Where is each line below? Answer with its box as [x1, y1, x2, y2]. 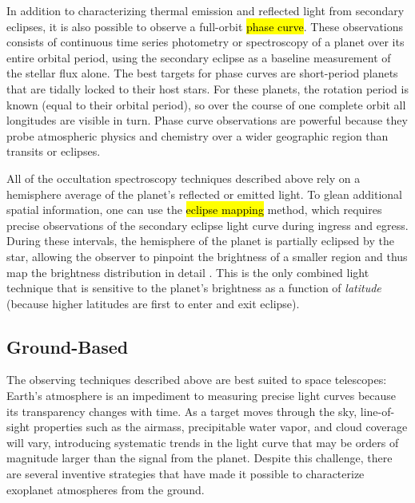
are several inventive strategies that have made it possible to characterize [6, 465, 365, 482]
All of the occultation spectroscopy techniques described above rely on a [6, 169, 361, 186]
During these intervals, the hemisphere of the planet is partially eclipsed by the [6, 232, 394, 249]
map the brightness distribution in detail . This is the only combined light [6, 263, 369, 280]
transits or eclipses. [6, 143, 101, 160]
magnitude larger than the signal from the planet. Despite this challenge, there [6, 450, 393, 466]
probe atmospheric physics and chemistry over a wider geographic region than [6, 127, 389, 144]
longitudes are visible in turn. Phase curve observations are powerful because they [6, 112, 408, 129]
